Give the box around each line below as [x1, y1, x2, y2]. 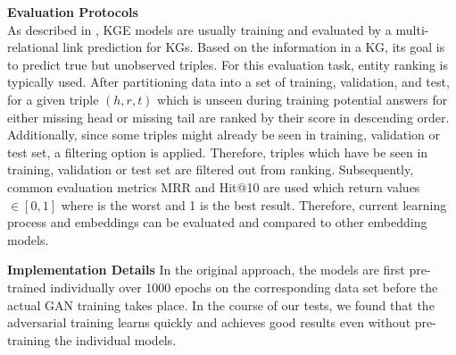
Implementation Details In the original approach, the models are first [7, 260, 405, 279]
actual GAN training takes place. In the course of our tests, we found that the [7, 295, 435, 314]
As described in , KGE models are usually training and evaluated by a [7, 20, 392, 38]
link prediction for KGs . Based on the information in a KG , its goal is [62, 38, 445, 56]
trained [7, 277, 46, 296]
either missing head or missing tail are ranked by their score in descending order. [7, 107, 450, 126]
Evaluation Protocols [7, 3, 138, 21]
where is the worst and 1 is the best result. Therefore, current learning [61, 195, 447, 214]
